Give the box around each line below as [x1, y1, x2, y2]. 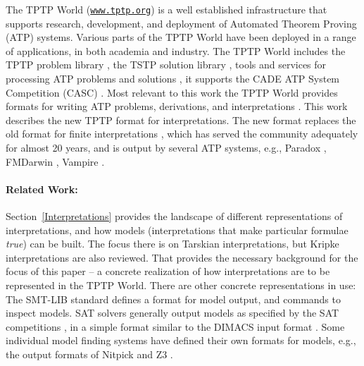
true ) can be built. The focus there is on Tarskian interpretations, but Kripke [6, 236, 339, 251]
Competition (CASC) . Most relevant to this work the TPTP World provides [6, 85, 338, 99]
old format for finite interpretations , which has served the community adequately [6, 126, 358, 141]
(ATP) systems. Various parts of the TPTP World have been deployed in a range [6, 30, 356, 44]
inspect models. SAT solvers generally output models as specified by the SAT [6, 305, 339, 320]
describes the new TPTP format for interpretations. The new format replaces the [6, 112, 356, 127]
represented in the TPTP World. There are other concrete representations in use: [6, 277, 356, 292]
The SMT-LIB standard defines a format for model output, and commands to [6, 291, 341, 306]
